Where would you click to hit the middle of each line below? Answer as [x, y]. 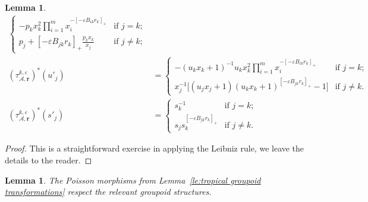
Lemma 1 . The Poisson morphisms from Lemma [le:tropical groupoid [133, 180]
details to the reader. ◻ [48, 160]
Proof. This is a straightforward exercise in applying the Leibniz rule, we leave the [155, 148]
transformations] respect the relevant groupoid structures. [108, 192]
